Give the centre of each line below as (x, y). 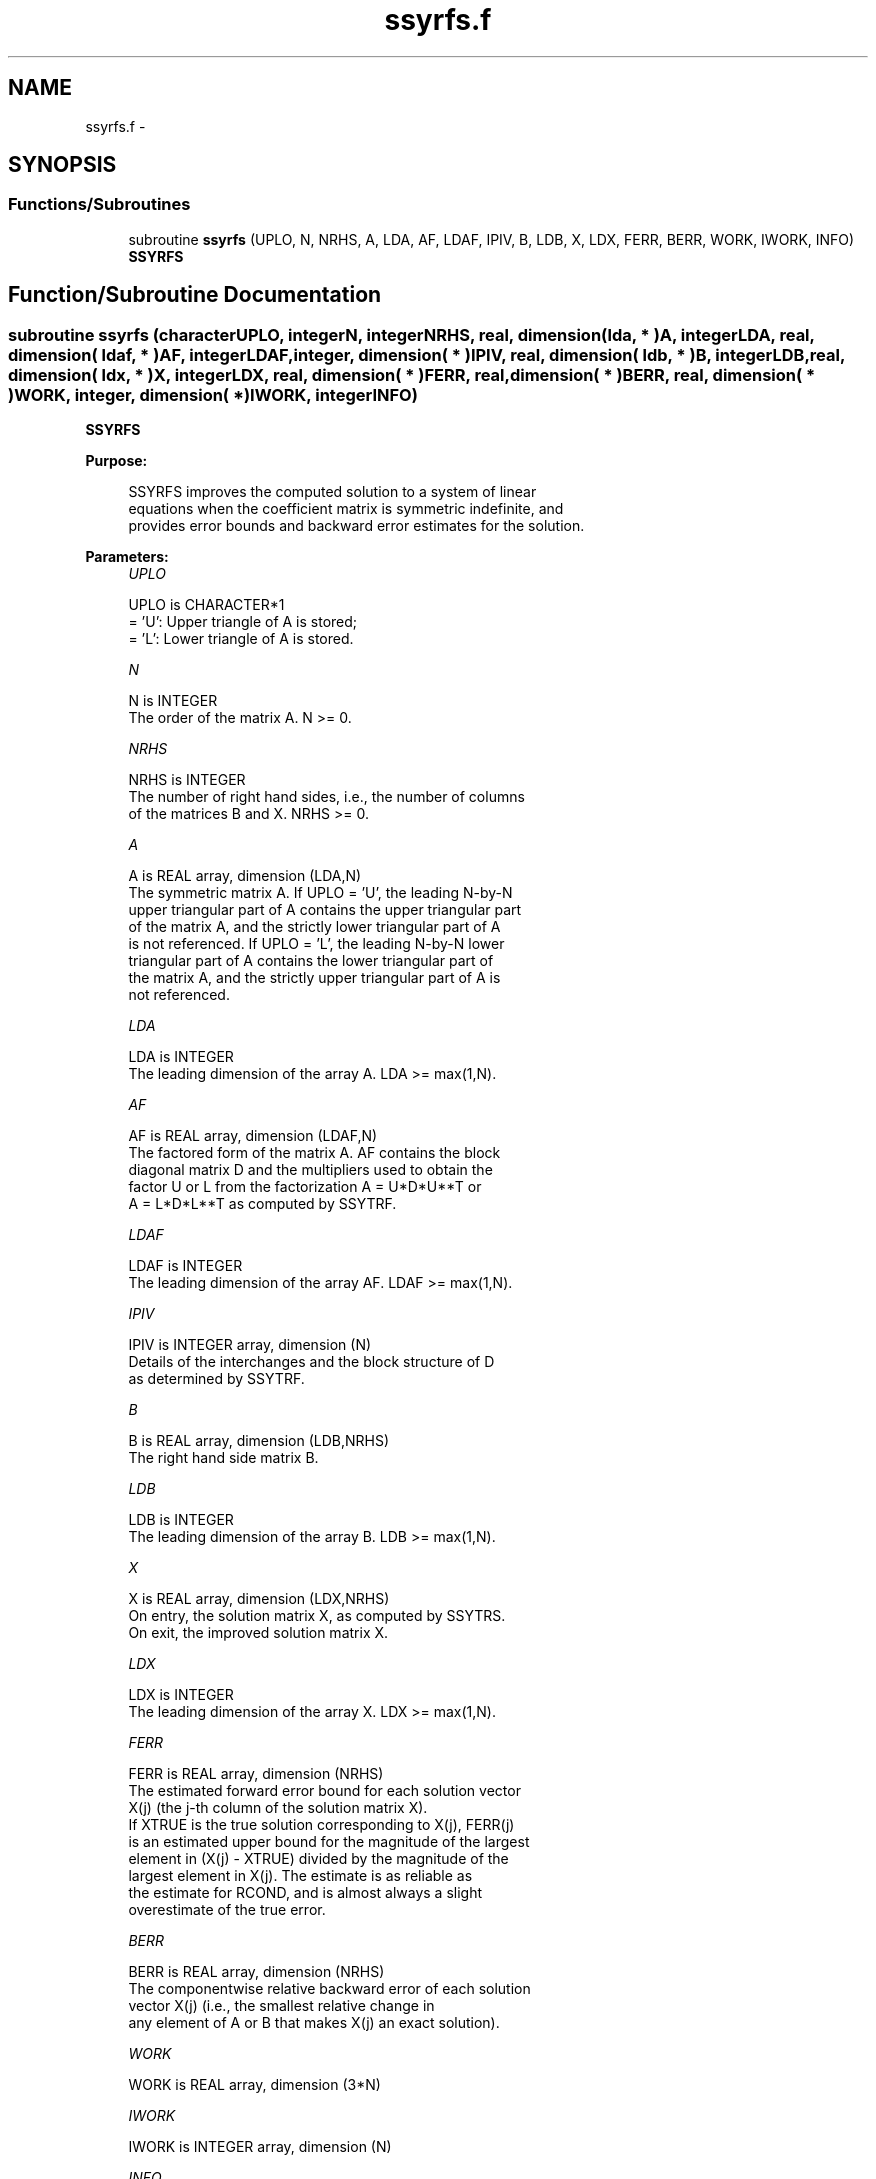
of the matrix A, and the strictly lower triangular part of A (314, 927)
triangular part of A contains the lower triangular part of (311, 961)
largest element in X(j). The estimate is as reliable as (300, 1876)
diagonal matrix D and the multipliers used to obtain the (310, 1170)
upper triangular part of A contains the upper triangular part (325, 910)
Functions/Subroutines (99, 204)
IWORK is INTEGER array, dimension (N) (260, 2147)
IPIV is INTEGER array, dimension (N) (250, 1345)
